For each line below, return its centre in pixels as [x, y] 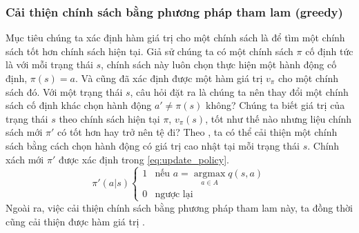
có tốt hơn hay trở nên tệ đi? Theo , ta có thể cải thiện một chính [197, 132]
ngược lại [174, 194]
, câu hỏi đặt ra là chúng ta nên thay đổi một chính [239, 91]
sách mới [24, 132]
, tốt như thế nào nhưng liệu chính [279, 118]
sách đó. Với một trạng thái [64, 91]
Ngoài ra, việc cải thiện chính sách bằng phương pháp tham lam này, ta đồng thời [179, 207]
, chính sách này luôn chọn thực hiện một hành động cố [219, 64]
